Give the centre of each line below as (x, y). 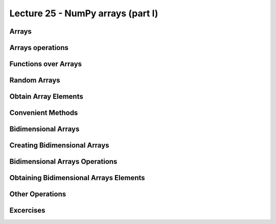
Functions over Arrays (45, 64)
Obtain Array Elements (47, 97)
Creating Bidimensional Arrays (59, 145)
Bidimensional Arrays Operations (63, 161)
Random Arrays (35, 80)
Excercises (27, 210)
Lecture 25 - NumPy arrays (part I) (84, 13)
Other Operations (38, 194)
